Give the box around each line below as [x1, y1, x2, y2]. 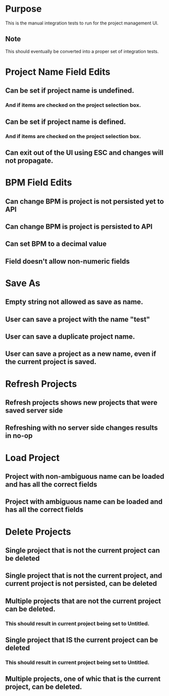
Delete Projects [5, 526, 71, 537]
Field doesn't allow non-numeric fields [5, 257, 130, 266]
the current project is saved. [5, 357, 97, 366]
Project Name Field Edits [5, 66, 111, 78]
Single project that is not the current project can [5, 546, 160, 555]
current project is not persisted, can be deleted [5, 579, 157, 588]
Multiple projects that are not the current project [5, 597, 161, 605]
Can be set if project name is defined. [5, 117, 126, 126]
